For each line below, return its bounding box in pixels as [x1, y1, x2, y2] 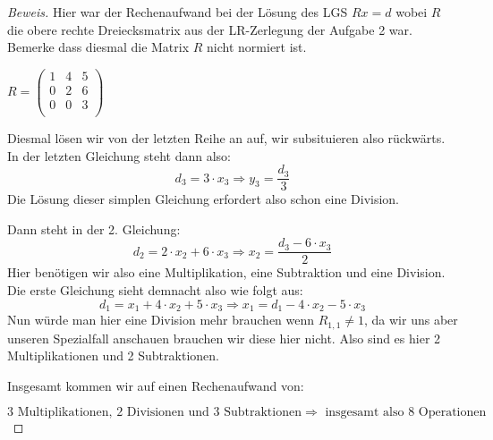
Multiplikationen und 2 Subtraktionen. [7, 346, 219, 365]
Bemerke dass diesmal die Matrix [7, 38, 190, 56]
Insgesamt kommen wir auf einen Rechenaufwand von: [7, 376, 304, 394]
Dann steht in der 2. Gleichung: [7, 219, 181, 238]
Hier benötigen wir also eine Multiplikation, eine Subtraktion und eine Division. [7, 263, 446, 282]
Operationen [418, 406, 487, 419]
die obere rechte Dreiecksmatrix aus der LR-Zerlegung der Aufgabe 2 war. [7, 20, 412, 38]
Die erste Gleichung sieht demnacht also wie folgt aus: [7, 281, 303, 300]
